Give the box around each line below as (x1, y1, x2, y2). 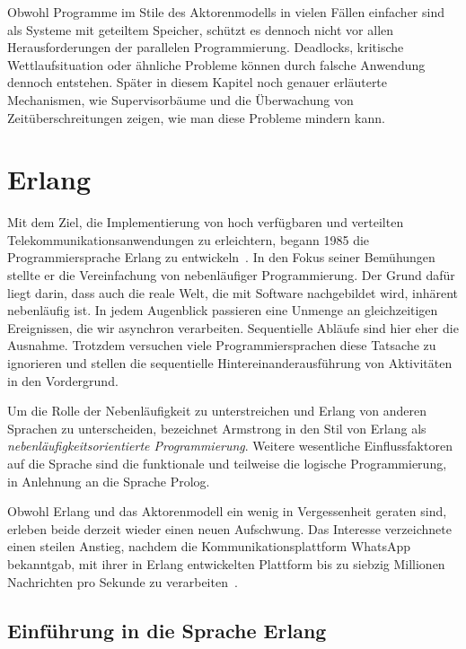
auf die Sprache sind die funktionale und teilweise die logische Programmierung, (7, 454, 447, 472)
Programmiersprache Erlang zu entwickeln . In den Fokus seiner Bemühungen (7, 248, 435, 267)
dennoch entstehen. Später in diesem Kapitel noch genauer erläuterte (7, 73, 388, 92)
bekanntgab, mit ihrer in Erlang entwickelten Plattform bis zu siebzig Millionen (7, 554, 445, 573)
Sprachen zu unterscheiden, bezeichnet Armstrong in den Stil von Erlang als (7, 418, 426, 437)
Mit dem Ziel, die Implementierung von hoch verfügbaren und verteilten (7, 213, 404, 232)
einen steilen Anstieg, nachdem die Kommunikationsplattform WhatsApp (7, 537, 411, 556)
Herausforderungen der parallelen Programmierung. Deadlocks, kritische (7, 38, 404, 57)
